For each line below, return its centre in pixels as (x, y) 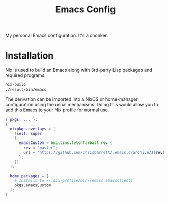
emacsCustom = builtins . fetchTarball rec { (66, 143)
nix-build (16, 85)
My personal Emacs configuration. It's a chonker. (57, 35)
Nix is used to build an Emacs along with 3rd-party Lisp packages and (79, 70)
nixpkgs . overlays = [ (33, 129)
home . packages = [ (30, 176)
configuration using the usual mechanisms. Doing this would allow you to (82, 104)
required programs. (25, 75)
